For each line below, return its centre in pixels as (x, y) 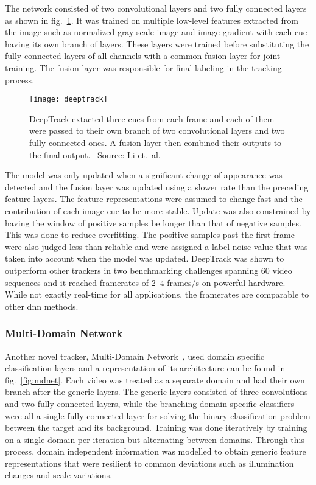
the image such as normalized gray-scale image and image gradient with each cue (156, 32)
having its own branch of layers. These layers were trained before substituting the (157, 44)
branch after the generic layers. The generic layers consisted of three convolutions (156, 392)
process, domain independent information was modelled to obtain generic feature (156, 451)
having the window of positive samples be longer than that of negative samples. (153, 222)
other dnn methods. (42, 306)
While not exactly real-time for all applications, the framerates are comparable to (157, 294)
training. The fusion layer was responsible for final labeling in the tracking (143, 67)
